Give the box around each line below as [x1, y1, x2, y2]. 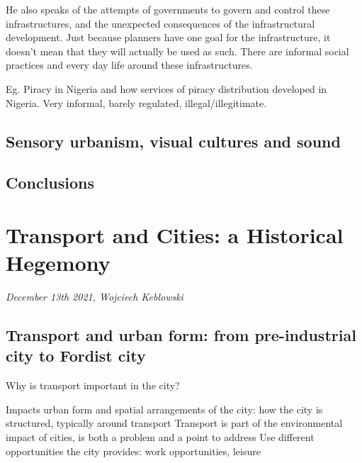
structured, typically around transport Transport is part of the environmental [6, 415, 343, 430]
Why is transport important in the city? [6, 378, 180, 393]
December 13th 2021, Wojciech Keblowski [6, 289, 183, 304]
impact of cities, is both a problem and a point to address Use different [6, 430, 315, 444]
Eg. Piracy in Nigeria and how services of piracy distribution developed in [6, 81, 327, 96]
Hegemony [6, 248, 111, 277]
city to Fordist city [6, 345, 146, 367]
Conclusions [6, 172, 95, 194]
